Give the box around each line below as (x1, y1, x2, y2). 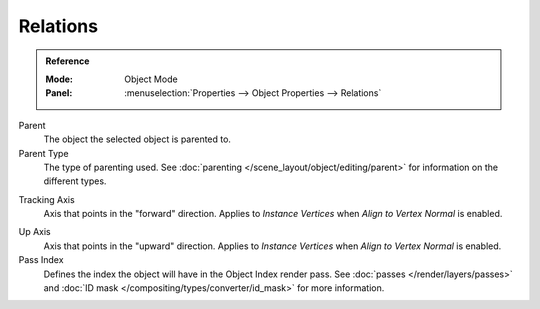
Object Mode (124, 73, 179, 85)
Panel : (45, 87, 73, 99)
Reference (45, 55, 90, 67)
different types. (43, 175, 107, 187)
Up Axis (18, 226, 52, 238)
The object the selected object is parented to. (43, 133, 232, 145)
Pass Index (18, 254, 64, 266)
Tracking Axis (18, 193, 75, 205)
